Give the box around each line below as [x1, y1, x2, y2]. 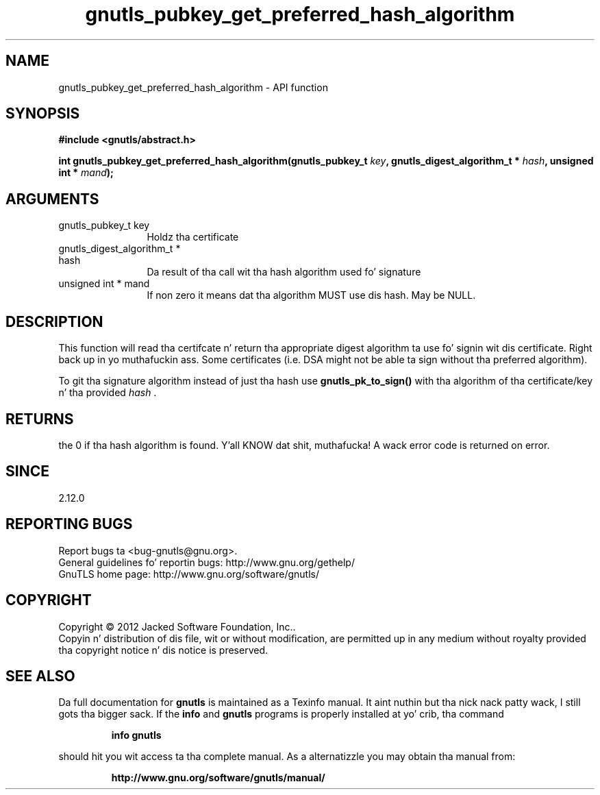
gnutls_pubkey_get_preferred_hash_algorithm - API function [58, 81, 328, 93]
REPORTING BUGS [5, 515, 133, 533]
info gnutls [111, 729, 162, 742]
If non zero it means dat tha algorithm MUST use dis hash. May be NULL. [147, 289, 476, 302]
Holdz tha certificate [147, 231, 239, 243]
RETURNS [5, 410, 74, 428]
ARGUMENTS [5, 190, 99, 208]
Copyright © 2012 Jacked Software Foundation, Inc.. [58, 620, 296, 633]
